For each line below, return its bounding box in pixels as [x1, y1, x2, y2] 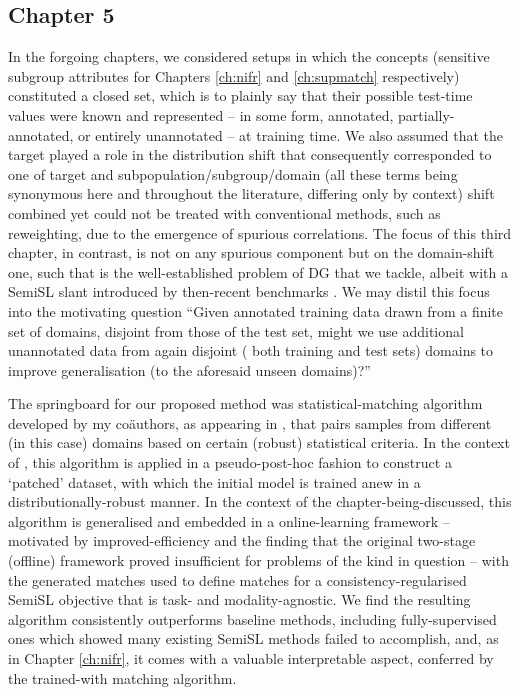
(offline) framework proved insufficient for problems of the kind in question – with [8, 550, 509, 571]
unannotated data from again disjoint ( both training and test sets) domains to [8, 340, 494, 361]
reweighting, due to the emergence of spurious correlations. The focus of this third [8, 222, 512, 243]
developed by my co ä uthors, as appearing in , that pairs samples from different [8, 412, 492, 433]
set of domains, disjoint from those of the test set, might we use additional [8, 320, 464, 341]
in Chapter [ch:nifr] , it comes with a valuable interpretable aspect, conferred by [8, 648, 494, 669]
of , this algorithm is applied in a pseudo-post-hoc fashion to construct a [8, 452, 452, 473]
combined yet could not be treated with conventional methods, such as [8, 202, 441, 223]
